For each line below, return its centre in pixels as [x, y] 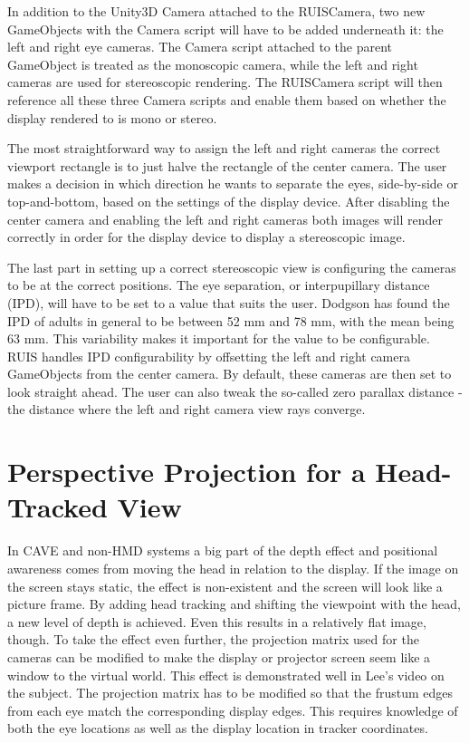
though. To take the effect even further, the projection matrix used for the [213, 639]
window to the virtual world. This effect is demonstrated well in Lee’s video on [226, 675]
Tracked [57, 507]
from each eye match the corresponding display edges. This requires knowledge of [233, 710]
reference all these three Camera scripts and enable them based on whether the [227, 99]
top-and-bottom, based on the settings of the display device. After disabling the [229, 201]
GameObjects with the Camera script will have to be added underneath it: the [225, 29]
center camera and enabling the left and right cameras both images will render [225, 219]
